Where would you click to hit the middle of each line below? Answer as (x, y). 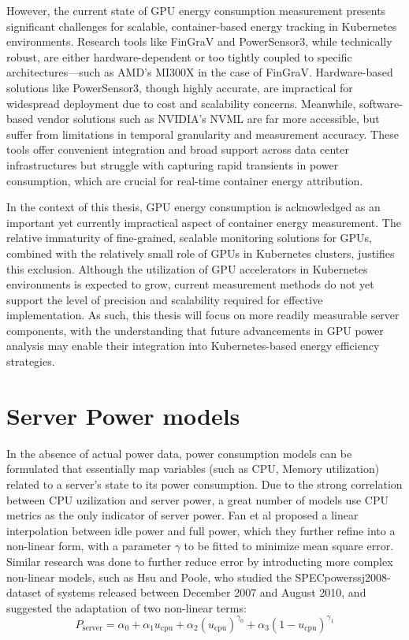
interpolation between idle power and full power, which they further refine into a (201, 530)
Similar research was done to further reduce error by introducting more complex (200, 561)
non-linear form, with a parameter (89, 546)
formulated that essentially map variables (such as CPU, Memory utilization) (193, 469)
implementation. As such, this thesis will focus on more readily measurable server (203, 315)
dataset (24, 592)
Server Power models (123, 415)
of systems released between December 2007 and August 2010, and (206, 592)
